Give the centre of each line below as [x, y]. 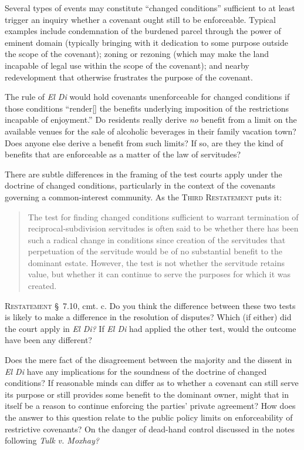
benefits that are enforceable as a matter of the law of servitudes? [123, 154]
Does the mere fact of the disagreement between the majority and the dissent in [148, 360]
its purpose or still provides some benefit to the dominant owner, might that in [147, 394]
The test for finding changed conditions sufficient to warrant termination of [163, 216]
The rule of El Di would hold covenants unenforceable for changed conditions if [147, 97]
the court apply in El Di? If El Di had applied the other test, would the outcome [151, 328]
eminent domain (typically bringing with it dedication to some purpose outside [146, 42]
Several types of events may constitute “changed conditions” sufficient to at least [150, 8]
